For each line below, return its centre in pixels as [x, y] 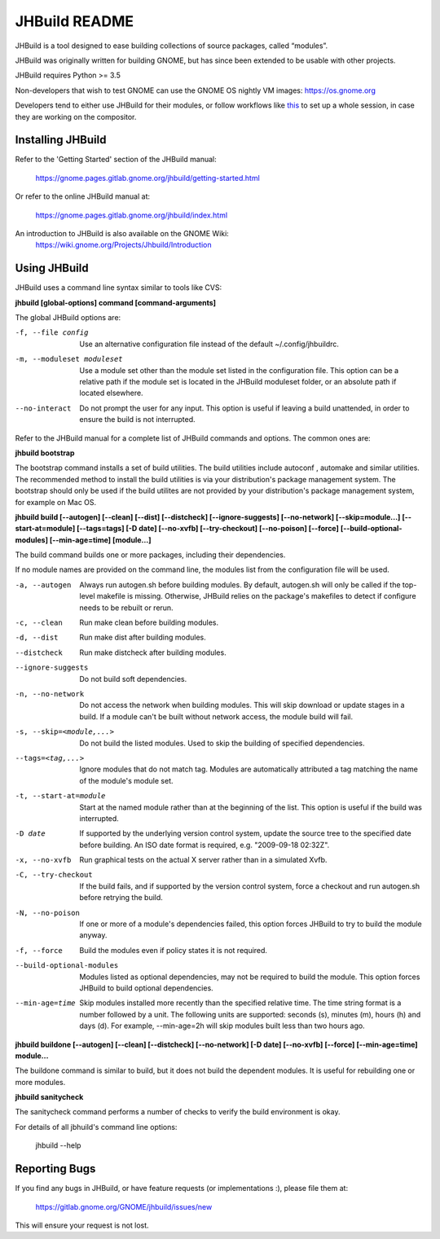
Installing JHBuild [61, 140]
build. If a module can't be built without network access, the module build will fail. [216, 716]
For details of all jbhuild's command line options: [96, 1127]
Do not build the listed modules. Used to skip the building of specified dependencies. [222, 743]
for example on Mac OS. [56, 502]
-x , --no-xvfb [43, 860]
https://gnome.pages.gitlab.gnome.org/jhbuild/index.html [132, 215]
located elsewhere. [111, 393]
